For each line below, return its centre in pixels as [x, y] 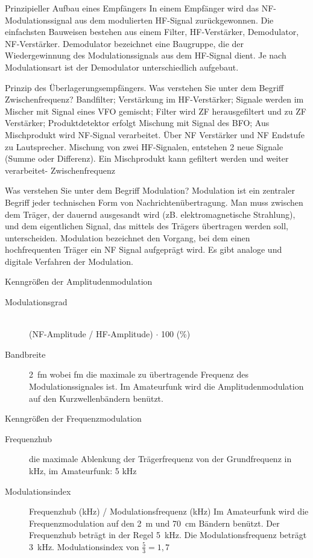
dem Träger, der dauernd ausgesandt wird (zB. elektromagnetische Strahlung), [150, 214]
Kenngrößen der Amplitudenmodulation [79, 281]
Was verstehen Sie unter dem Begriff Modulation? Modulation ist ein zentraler [150, 190]
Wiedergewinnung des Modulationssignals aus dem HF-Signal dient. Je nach [146, 55]
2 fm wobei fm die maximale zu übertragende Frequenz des [139, 374]
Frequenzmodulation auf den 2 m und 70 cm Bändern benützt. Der [154, 523]
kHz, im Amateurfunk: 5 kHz [83, 471]
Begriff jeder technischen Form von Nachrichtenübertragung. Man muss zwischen [154, 202]
